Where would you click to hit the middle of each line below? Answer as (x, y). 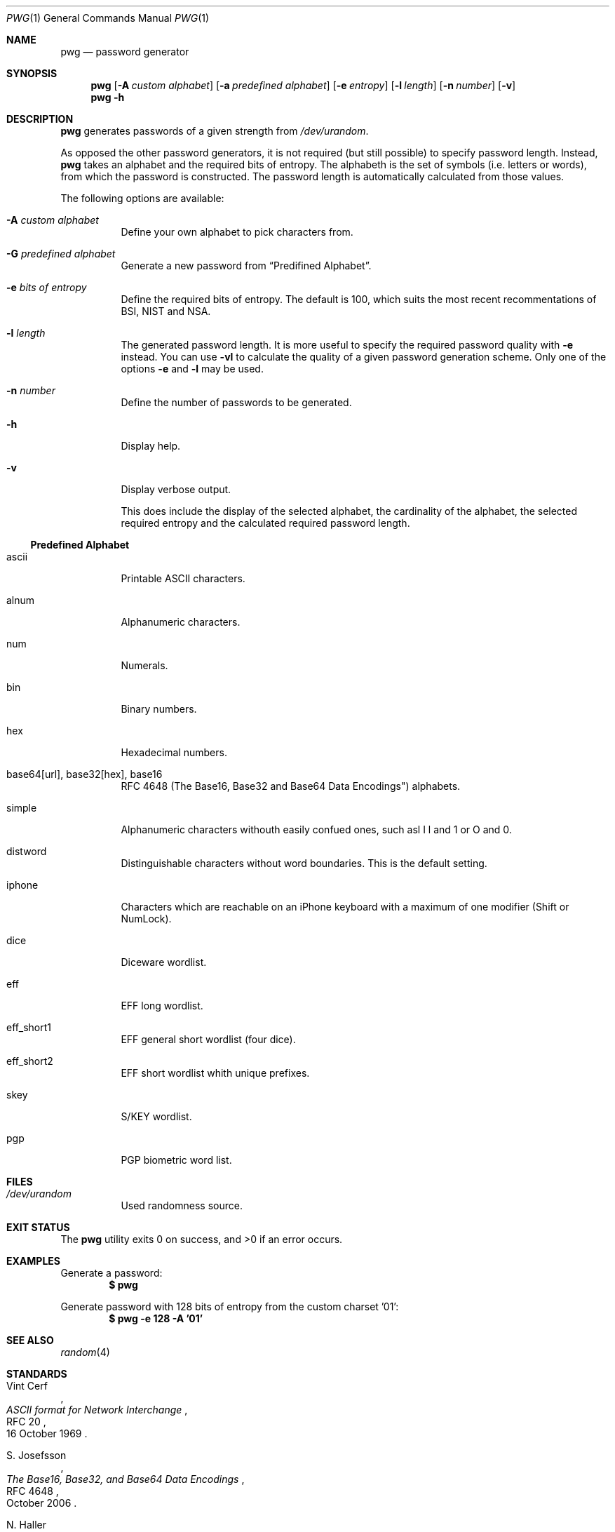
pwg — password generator (125, 52)
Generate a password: (111, 1273)
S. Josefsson (36, 1455)
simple (22, 808)
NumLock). (146, 919)
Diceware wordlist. (164, 962)
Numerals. (144, 665)
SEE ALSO (30, 1340)
